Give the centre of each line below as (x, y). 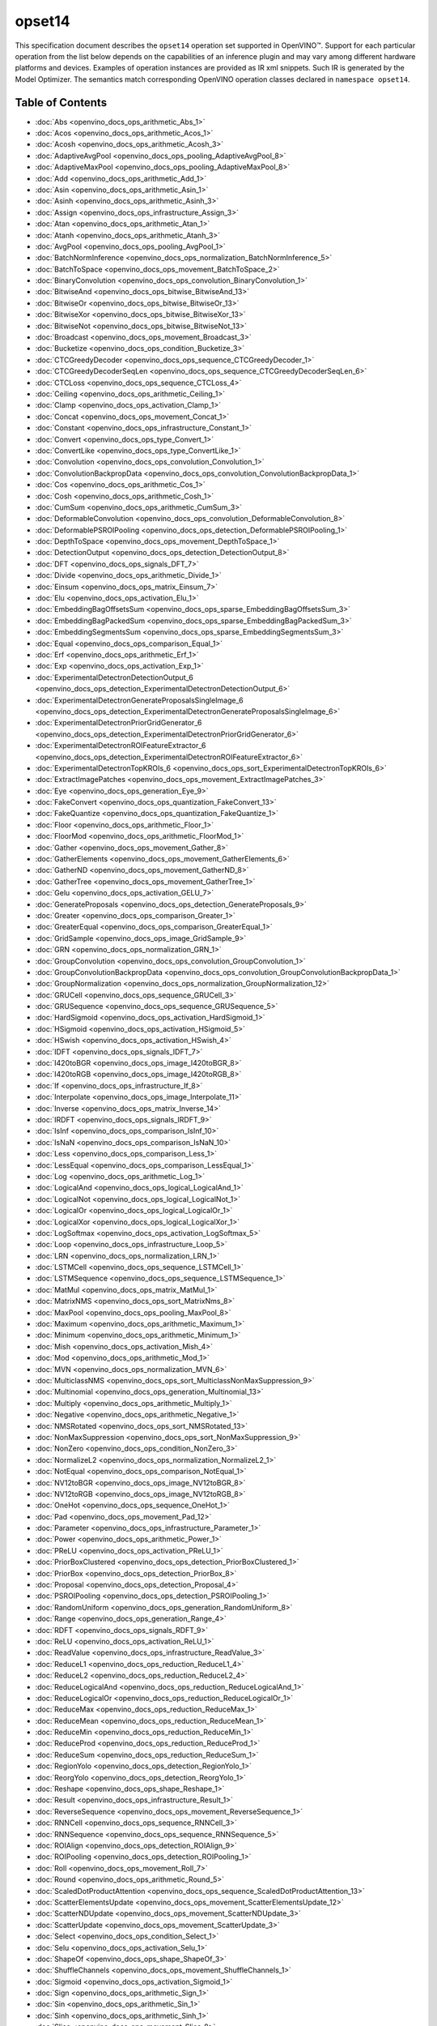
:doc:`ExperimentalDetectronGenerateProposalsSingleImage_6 (139, 700)
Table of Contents (61, 103)
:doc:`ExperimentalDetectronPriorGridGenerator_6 (119, 723)
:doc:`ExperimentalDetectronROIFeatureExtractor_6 (121, 746)
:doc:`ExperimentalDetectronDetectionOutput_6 (114, 677)
